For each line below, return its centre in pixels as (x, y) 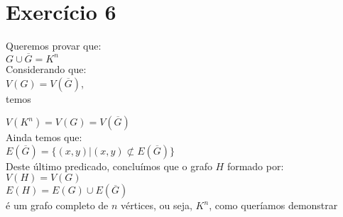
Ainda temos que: (44, 137)
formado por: (255, 166)
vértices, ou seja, (157, 205)
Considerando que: (46, 68)
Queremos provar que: (54, 46)
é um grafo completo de (57, 205)
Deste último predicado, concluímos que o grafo (109, 166)
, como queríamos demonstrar (273, 205)
